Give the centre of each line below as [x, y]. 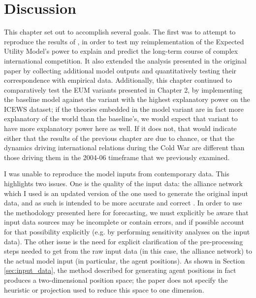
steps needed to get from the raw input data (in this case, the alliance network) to [128, 251]
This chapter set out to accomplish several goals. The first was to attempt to [120, 32]
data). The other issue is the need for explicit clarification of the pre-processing [124, 241]
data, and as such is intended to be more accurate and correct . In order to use [123, 203]
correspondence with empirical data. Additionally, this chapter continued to [118, 80]
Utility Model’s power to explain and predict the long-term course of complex [121, 51]
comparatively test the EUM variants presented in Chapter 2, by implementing [123, 89]
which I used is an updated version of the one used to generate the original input [126, 193]
